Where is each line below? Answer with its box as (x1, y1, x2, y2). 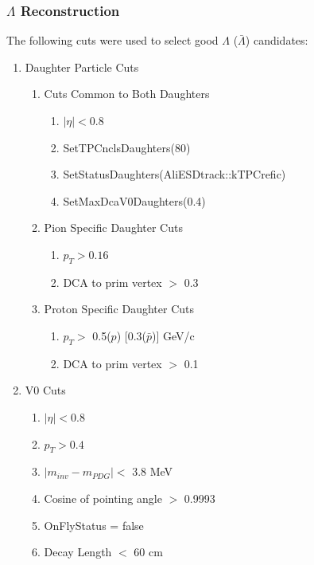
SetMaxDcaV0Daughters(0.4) (63, 192, 206, 209)
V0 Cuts (25, 382, 66, 398)
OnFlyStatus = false (44, 516, 144, 533)
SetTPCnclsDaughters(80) (63, 139, 191, 155)
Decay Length (44, 543, 112, 560)
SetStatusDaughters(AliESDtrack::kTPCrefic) (63, 166, 286, 182)
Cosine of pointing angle (44, 489, 162, 506)
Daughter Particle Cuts (25, 58, 139, 75)
